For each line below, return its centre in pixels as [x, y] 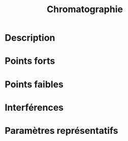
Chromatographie [85, 9]
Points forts [30, 61]
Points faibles [34, 84]
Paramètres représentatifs [61, 131]
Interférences [34, 107]
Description [30, 38]
